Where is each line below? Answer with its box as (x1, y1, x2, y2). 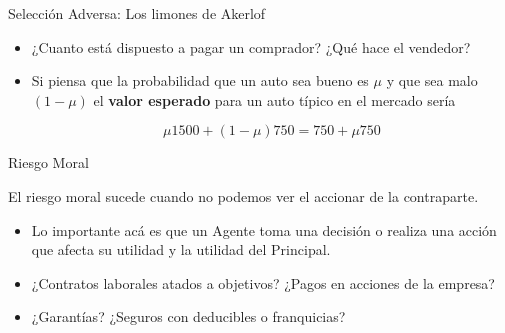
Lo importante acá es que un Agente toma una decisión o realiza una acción (31, 219, 497, 240)
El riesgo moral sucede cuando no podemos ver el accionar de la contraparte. (8, 185, 479, 206)
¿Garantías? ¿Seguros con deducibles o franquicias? (31, 306, 346, 327)
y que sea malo (386, 70, 478, 91)
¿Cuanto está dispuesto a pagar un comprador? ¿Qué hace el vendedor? (31, 36, 471, 57)
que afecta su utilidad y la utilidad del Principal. (31, 239, 331, 260)
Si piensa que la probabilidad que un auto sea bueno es (31, 70, 369, 91)
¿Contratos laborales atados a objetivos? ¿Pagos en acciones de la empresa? (31, 272, 495, 293)
